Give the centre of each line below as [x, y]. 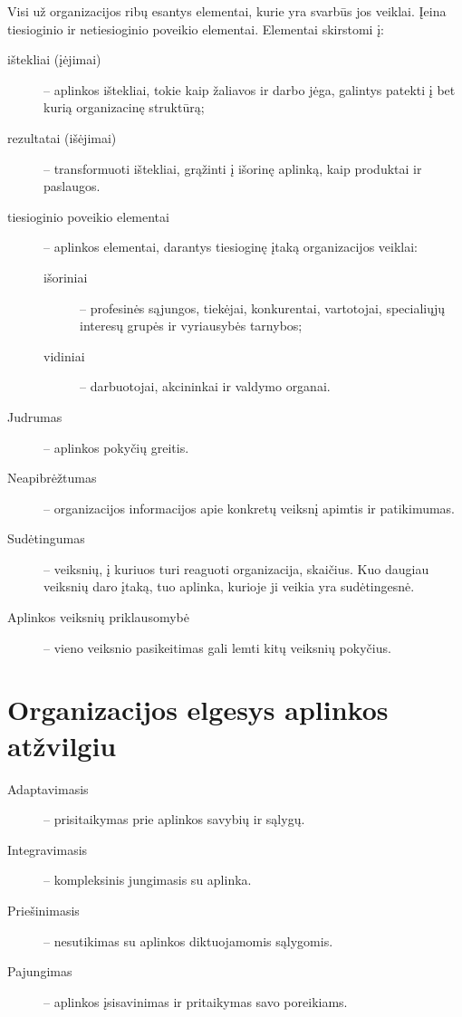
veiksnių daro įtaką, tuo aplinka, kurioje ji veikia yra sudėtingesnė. [229, 586]
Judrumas [35, 416]
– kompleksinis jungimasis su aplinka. [148, 880]
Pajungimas [40, 971]
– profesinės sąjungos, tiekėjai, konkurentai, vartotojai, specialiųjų [263, 307]
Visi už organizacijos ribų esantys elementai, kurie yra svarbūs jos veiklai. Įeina [227, 11]
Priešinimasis [43, 910]
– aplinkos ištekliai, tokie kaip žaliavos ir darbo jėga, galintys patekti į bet [250, 89]
